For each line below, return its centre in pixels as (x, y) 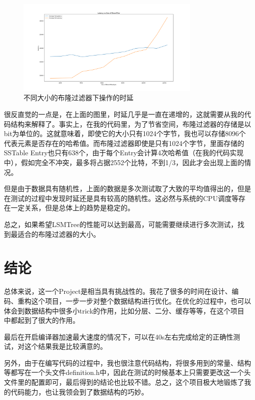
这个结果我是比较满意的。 (65, 346)
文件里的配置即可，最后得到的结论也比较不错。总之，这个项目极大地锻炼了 (124, 382)
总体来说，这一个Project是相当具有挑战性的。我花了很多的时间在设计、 (118, 291)
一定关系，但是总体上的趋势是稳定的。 (72, 208)
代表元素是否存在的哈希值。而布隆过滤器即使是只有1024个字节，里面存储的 (124, 143)
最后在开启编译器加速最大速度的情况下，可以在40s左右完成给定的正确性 (119, 336)
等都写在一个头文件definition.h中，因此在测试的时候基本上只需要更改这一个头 (127, 372)
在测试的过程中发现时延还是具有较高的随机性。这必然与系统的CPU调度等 (121, 198)
